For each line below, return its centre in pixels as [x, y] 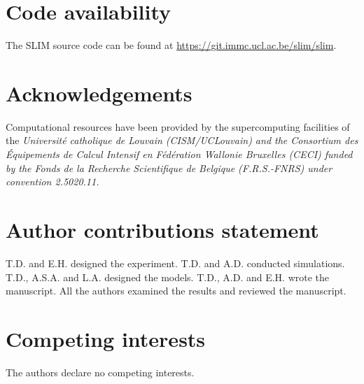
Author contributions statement [162, 229]
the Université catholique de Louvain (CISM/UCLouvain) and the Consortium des [182, 140]
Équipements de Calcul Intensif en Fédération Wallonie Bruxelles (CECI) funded [179, 154]
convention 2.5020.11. [52, 182]
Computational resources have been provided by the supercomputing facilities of [178, 126]
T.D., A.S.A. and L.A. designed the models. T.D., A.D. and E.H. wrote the [168, 277]
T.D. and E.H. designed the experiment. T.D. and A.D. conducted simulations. [175, 263]
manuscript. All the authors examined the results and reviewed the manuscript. [176, 291]
